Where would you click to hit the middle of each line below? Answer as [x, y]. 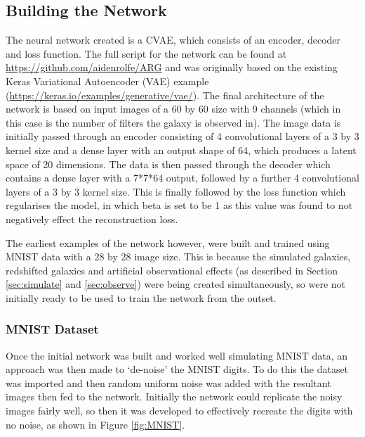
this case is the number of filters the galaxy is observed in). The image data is [173, 122]
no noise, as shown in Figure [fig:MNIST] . [95, 424]
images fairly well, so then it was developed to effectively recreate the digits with [179, 411]
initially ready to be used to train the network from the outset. [141, 297]
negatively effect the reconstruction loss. [92, 218]
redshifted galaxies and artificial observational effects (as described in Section [172, 270]
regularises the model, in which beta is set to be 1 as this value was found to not [179, 205]
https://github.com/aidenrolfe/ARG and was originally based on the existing [172, 67]
